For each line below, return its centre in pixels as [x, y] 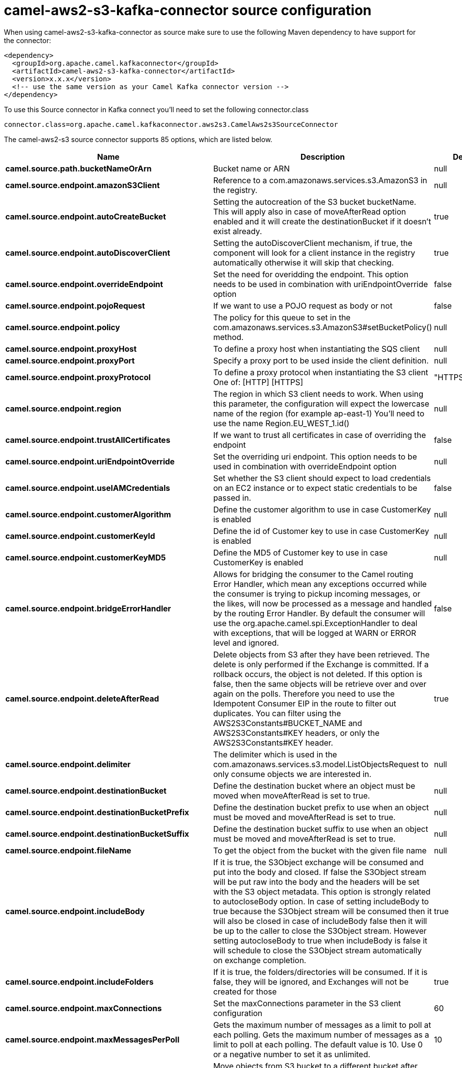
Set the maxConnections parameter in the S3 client [307, 1003]
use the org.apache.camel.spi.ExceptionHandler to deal [315, 623]
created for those [245, 991]
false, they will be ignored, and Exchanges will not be [311, 982]
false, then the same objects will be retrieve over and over [320, 684]
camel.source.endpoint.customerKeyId [80, 536]
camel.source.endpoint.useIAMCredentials [88, 488]
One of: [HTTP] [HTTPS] [258, 382]
